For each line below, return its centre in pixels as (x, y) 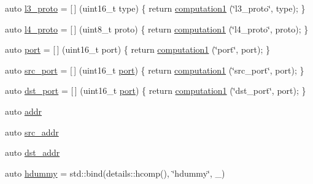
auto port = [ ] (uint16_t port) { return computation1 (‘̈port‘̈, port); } (138, 49)
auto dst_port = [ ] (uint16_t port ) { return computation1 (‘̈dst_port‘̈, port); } (156, 90)
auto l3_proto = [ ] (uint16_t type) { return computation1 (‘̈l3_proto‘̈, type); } (155, 8)
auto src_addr (32, 132)
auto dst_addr (33, 152)
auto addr (23, 111)
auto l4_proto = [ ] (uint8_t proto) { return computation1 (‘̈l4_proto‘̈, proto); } (157, 29)
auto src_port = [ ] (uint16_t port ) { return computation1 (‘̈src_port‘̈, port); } (155, 70)
